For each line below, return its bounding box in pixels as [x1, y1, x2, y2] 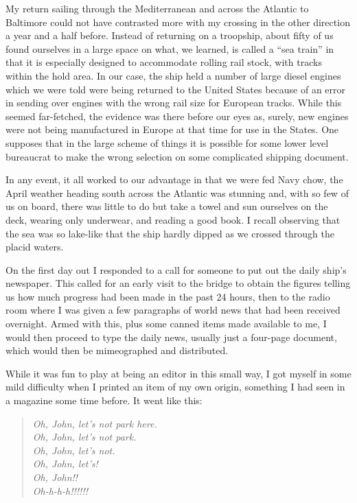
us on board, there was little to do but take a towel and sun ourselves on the [5, 199, 328, 213]
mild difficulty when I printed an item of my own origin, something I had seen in [5, 379, 345, 394]
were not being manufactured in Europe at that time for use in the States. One [5, 122, 339, 137]
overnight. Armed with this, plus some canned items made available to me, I [5, 316, 327, 331]
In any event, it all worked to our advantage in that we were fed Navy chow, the [5, 172, 343, 187]
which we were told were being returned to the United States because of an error [5, 82, 346, 96]
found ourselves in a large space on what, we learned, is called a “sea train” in [5, 41, 334, 56]
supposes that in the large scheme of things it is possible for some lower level [5, 135, 329, 150]
